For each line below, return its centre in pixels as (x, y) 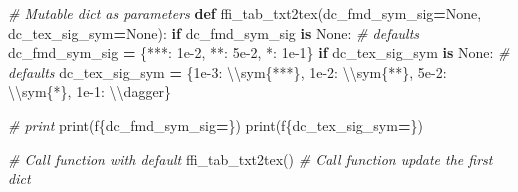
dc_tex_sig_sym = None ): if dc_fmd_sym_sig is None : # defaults (214, 32)
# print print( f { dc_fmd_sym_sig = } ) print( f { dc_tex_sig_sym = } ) (215, 124)
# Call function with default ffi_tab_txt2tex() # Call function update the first (250, 158)
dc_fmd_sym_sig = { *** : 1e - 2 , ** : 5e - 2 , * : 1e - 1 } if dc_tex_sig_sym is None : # (259, 52)
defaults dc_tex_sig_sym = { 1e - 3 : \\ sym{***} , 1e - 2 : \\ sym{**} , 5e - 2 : (227, 71)
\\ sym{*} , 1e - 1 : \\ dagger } (90, 91)
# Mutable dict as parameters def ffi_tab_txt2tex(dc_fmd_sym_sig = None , (245, 13)
